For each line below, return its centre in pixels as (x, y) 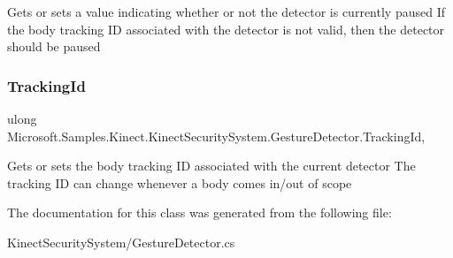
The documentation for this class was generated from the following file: (200, 212)
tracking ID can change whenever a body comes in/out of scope (180, 182)
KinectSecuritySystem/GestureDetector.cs (121, 242)
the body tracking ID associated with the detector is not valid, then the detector (226, 29)
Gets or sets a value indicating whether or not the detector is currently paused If (226, 11)
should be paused (54, 46)
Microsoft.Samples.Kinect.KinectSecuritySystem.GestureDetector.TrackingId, (216, 136)
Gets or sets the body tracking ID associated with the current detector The (211, 166)
